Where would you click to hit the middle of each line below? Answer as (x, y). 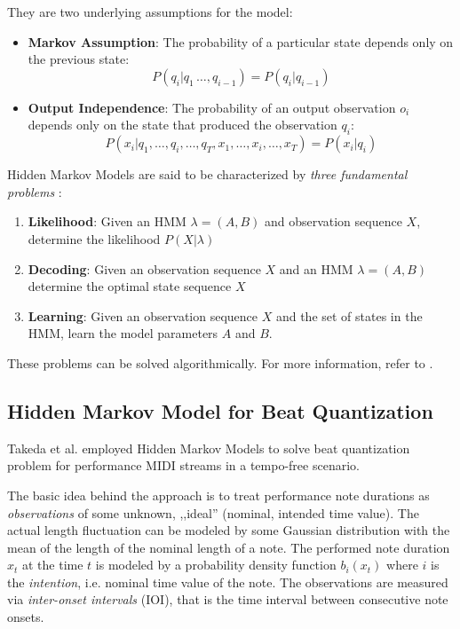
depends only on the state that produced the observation (182, 125)
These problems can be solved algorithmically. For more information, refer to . (220, 362)
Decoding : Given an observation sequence (144, 268)
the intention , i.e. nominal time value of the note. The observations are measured (228, 582)
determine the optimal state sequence (130, 286)
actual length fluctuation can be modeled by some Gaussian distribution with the (229, 530)
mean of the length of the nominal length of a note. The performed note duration (229, 547)
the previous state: (79, 59)
